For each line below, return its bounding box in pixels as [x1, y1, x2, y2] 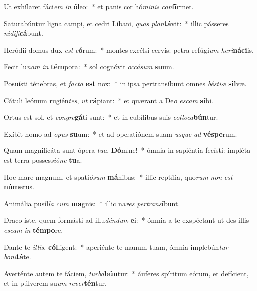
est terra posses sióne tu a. [4, 154, 82, 165]
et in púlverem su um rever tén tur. [4, 278, 107, 288]
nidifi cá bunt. [4, 28, 43, 38]
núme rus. [4, 181, 34, 192]
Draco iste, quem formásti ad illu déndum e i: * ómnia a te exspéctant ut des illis [4, 215, 249, 225]
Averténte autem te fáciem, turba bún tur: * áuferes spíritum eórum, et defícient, [4, 268, 249, 278]
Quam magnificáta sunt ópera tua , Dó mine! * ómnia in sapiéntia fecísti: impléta [4, 145, 251, 155]
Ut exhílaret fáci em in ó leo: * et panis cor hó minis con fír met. [4, 1, 194, 11]
